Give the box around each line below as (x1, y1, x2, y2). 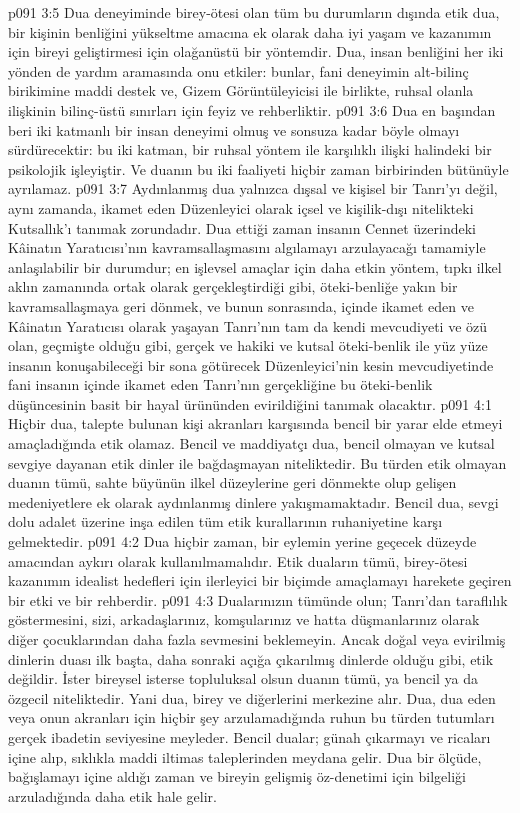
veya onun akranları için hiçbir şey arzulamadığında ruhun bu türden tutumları (8, 707, 495, 728)
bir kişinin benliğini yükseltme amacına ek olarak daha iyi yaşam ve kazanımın (8, 21, 492, 42)
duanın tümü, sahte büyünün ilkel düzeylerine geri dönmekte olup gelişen (8, 472, 457, 493)
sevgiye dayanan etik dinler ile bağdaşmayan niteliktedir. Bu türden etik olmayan (8, 452, 507, 473)
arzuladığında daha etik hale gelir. (8, 785, 217, 806)
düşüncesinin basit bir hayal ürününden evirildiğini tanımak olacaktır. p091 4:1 (8, 393, 492, 414)
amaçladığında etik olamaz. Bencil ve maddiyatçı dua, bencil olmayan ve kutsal (8, 433, 495, 454)
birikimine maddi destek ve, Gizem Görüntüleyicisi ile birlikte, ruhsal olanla (8, 80, 474, 101)
